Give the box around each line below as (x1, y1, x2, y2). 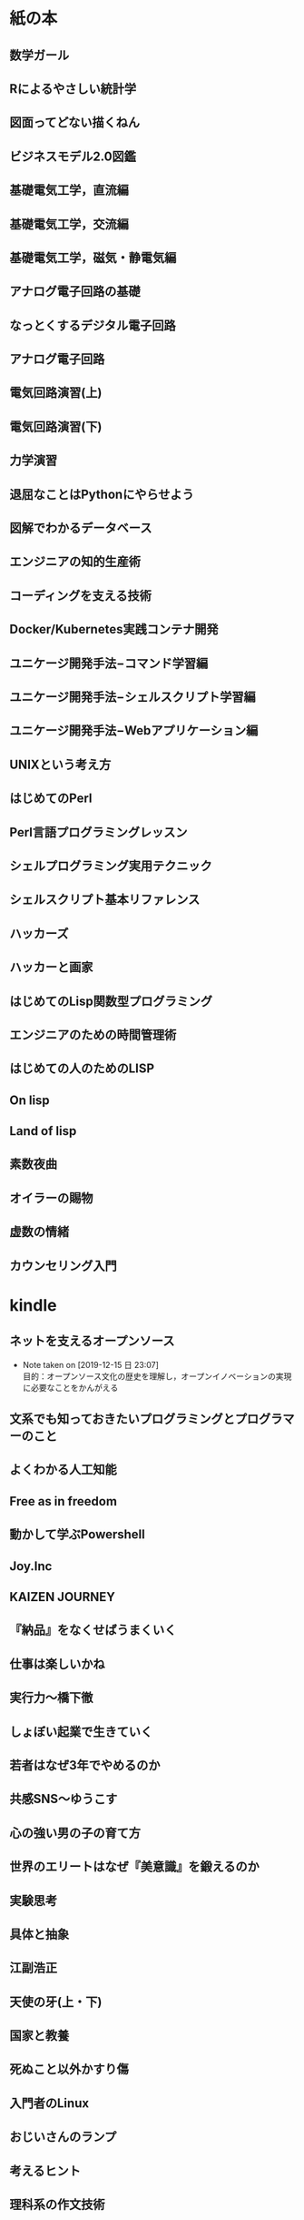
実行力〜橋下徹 (9, 1690, 93, 1706)
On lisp (9, 1092, 50, 1108)
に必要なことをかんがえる (22, 1382, 119, 1393)
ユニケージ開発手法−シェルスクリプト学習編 (9, 689, 256, 705)
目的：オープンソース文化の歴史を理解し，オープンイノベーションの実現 (22, 1371, 292, 1382)
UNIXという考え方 (9, 756, 112, 772)
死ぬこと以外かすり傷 (9, 2062, 129, 2077)
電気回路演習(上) (9, 385, 103, 400)
